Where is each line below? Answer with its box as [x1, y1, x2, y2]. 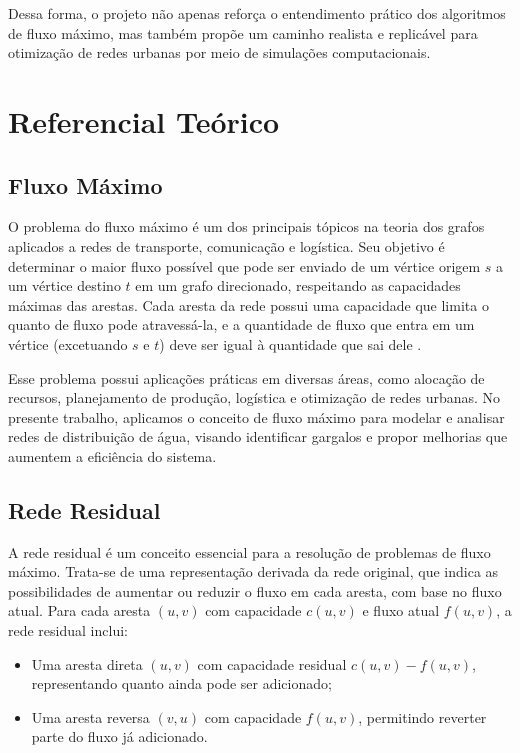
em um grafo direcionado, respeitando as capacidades [135, 275, 461, 296]
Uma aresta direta [31, 653, 143, 674]
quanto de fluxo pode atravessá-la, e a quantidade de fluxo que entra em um [8, 314, 475, 335]
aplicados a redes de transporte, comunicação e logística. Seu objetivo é [8, 235, 445, 256]
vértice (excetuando [8, 333, 128, 354]
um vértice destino [8, 275, 121, 296]
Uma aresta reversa [31, 706, 150, 727]
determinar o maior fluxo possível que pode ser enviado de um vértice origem [8, 255, 481, 276]
